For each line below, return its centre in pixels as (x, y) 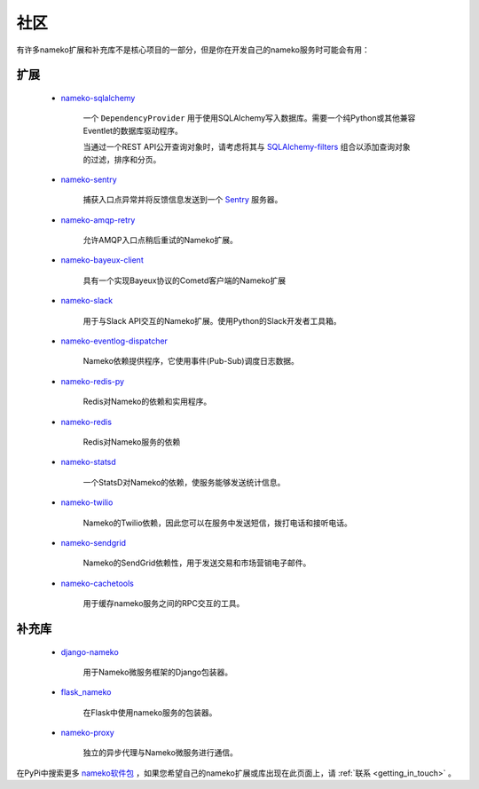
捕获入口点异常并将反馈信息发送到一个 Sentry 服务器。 (183, 200)
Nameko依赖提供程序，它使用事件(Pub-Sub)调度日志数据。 (191, 361)
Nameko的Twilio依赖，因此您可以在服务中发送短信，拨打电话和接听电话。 (217, 523)
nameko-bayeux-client (102, 260)
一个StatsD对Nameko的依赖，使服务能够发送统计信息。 (184, 482)
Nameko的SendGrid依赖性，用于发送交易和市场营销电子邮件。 (197, 563)
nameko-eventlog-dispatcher (114, 341)
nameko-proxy (87, 733)
